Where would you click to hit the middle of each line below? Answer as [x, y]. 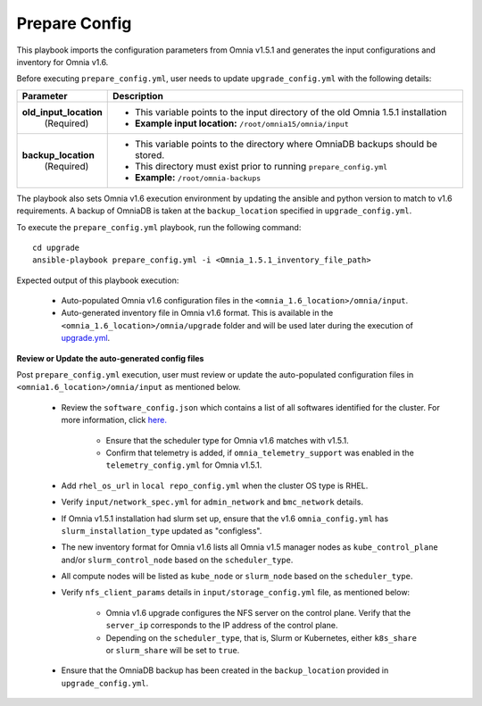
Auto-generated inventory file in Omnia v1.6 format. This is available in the [197, 313]
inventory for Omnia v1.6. [62, 62]
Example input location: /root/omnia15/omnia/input [242, 123]
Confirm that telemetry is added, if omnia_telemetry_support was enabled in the [260, 453]
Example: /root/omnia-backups [198, 177]
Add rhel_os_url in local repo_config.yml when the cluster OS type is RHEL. [215, 486]
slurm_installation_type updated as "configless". [162, 530]
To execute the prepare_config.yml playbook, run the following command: [159, 227]
